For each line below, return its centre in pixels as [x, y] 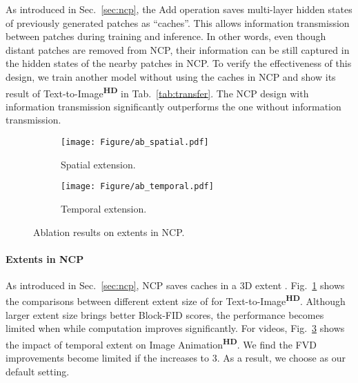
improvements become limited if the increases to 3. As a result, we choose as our [176, 358]
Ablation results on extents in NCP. [109, 232]
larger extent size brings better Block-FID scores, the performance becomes [165, 314]
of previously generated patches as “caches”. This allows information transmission [178, 22]
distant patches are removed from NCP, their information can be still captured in [178, 49]
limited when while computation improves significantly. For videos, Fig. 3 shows [175, 328]
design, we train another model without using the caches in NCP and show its [171, 76]
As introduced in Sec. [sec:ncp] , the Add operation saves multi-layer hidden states [179, 9]
